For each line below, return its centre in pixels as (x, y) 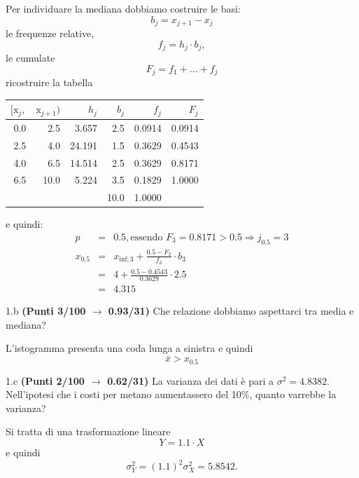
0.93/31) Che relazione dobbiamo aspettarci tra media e (231, 311)
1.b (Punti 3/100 (46, 311)
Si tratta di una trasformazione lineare (88, 431)
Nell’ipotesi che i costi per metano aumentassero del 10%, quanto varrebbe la (171, 394)
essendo (147, 238)
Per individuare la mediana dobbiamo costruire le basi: (123, 8)
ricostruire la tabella (49, 82)
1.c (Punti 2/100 (45, 380)
